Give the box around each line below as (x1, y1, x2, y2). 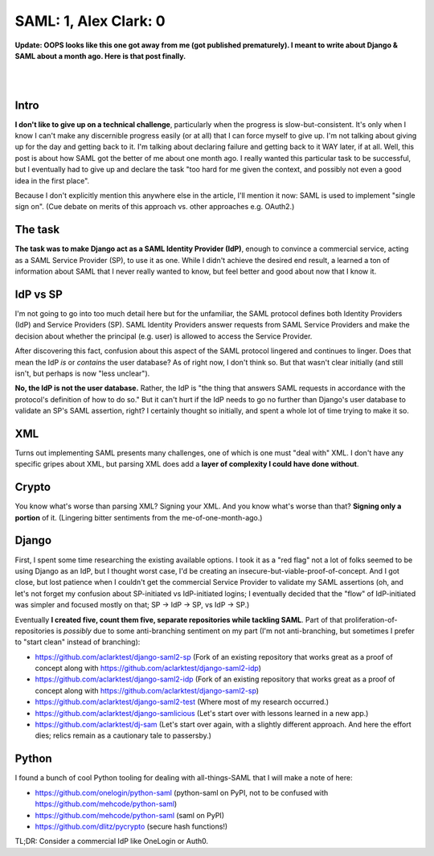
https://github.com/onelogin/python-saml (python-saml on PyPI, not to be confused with (35, 788, 329, 797)
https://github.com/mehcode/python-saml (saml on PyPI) (35, 810, 225, 820)
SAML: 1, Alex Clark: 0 (14, 12, 166, 30)
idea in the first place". (14, 175, 90, 185)
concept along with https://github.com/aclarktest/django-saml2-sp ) (35, 685, 260, 695)
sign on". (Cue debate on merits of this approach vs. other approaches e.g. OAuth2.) (14, 202, 295, 212)
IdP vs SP (14, 287, 63, 301)
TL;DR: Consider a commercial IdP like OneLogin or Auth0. (14, 837, 209, 846)
